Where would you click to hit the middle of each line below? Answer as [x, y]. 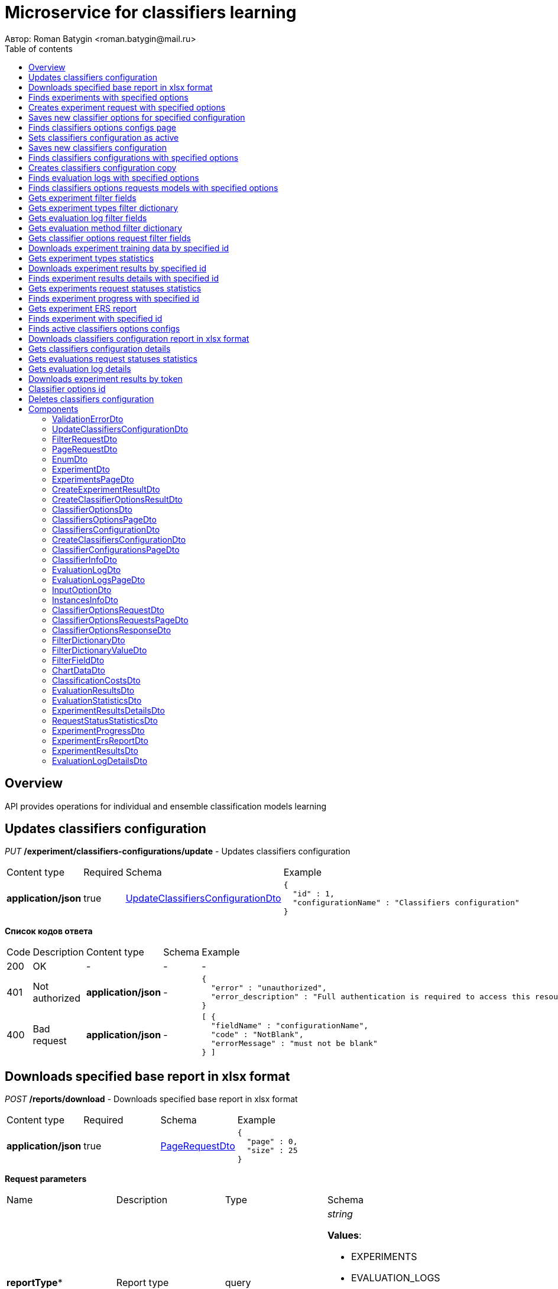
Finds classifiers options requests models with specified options [153, 187]
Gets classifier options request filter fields [110, 238]
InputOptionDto [82, 590]
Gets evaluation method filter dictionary [106, 228]
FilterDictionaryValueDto [100, 650]
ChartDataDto [79, 670]
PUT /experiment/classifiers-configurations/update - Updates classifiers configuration [178, 851]
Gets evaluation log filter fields [88, 218]
